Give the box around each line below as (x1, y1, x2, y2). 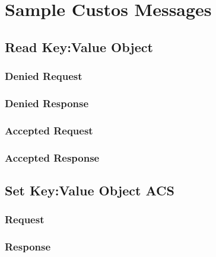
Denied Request (5, 69, 82, 83)
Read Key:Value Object (5, 37, 153, 56)
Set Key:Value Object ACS (5, 181, 174, 199)
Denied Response (5, 95, 89, 110)
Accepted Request (5, 123, 93, 137)
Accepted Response (5, 150, 100, 165)
